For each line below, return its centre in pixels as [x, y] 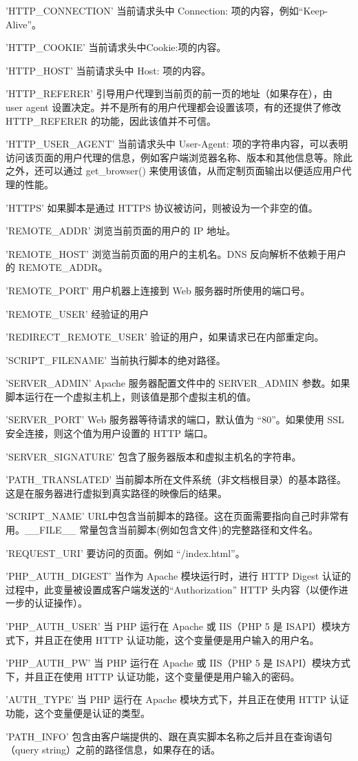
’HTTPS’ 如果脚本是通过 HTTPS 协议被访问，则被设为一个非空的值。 [162, 207]
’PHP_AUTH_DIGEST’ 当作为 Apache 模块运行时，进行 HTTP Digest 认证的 [178, 576]
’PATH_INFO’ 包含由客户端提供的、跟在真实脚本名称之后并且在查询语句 [169, 736]
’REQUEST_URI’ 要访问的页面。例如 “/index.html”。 [125, 552]
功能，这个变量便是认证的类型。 [78, 712]
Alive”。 [24, 24]
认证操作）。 [61, 603]
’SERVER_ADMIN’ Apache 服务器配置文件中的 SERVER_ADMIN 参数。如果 [178, 383]
